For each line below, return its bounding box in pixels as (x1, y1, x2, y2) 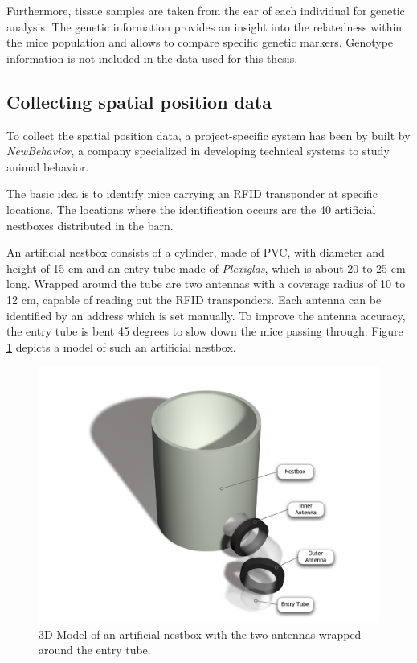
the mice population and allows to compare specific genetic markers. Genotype (6, 34, 394, 51)
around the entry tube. (39, 641, 151, 658)
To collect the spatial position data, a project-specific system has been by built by (6, 126, 411, 143)
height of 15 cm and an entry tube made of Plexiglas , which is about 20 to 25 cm (6, 259, 406, 276)
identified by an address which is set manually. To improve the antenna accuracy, (6, 307, 406, 323)
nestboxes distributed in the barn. (6, 216, 174, 233)
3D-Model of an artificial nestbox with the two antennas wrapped (39, 625, 362, 642)
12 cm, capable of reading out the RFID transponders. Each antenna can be (6, 290, 382, 307)
